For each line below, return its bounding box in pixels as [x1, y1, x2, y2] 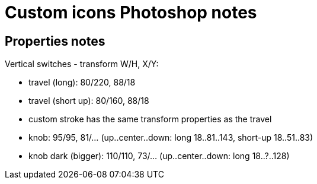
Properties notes [5, 33, 105, 49]
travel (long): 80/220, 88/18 [28, 77, 136, 88]
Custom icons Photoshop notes [5, 2, 257, 23]
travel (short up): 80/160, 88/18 [28, 96, 149, 106]
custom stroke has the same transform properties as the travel [28, 114, 272, 125]
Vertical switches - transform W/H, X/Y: [5, 59, 159, 69]
